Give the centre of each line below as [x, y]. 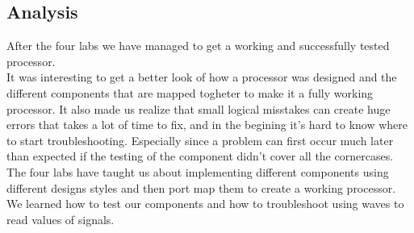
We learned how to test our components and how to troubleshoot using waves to [205, 204]
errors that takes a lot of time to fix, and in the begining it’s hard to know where [207, 125]
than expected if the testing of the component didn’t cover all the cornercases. [200, 156]
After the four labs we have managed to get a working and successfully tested [198, 46]
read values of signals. [61, 219]
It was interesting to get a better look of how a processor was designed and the [202, 77]
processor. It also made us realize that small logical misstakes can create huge [199, 108]
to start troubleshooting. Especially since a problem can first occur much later [200, 140]
